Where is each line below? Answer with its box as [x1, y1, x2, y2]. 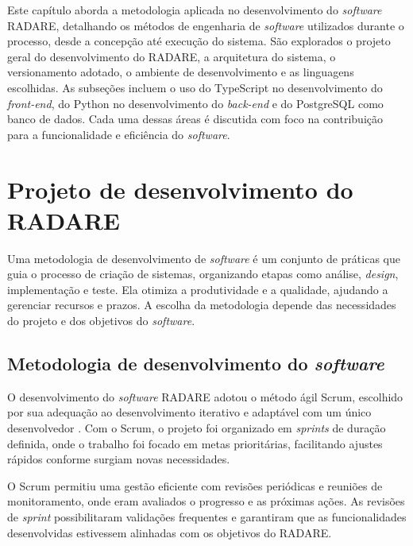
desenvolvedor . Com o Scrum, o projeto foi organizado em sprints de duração [7, 420, 386, 436]
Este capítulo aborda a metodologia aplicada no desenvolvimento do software [7, 2, 382, 17]
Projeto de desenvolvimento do [7, 172, 353, 205]
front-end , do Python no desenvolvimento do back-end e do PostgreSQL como [7, 95, 384, 111]
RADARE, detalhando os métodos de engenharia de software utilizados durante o [7, 17, 404, 33]
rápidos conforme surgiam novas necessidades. [7, 451, 230, 467]
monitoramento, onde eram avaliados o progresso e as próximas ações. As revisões [7, 493, 405, 509]
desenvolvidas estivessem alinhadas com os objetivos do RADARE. [7, 524, 332, 540]
